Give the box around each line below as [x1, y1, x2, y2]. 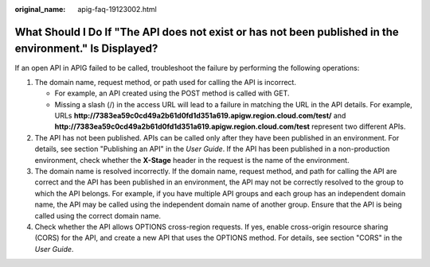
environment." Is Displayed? [14, 42, 158, 56]
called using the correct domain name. [34, 211, 162, 220]
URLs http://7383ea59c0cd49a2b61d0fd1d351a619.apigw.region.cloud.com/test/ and [54, 111, 346, 121]
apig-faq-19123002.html [77, 5, 157, 14]
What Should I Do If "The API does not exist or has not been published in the [14, 25, 400, 39]
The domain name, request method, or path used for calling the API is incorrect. [34, 77, 296, 87]
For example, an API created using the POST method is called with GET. [54, 88, 290, 99]
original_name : [14, 5, 66, 14]
